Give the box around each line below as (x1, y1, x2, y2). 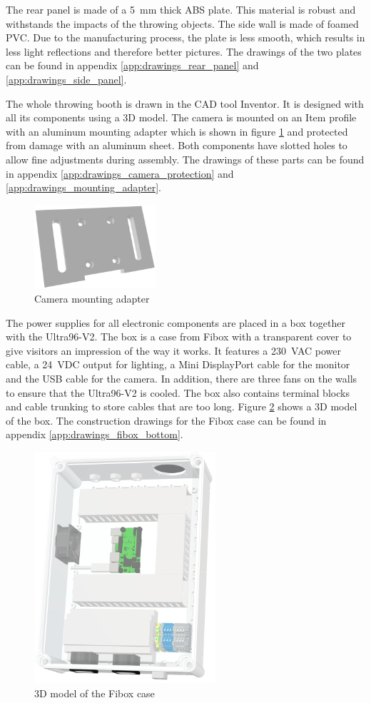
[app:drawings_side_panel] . (6, 71, 127, 86)
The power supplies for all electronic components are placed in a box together (6, 315, 346, 330)
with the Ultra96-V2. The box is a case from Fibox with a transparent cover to (6, 329, 352, 344)
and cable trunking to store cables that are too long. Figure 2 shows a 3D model (6, 399, 357, 414)
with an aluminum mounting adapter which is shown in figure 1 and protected (6, 123, 348, 138)
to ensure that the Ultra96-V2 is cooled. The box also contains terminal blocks (6, 385, 350, 400)
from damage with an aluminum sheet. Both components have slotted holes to (6, 138, 347, 153)
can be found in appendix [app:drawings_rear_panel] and (6, 58, 259, 73)
